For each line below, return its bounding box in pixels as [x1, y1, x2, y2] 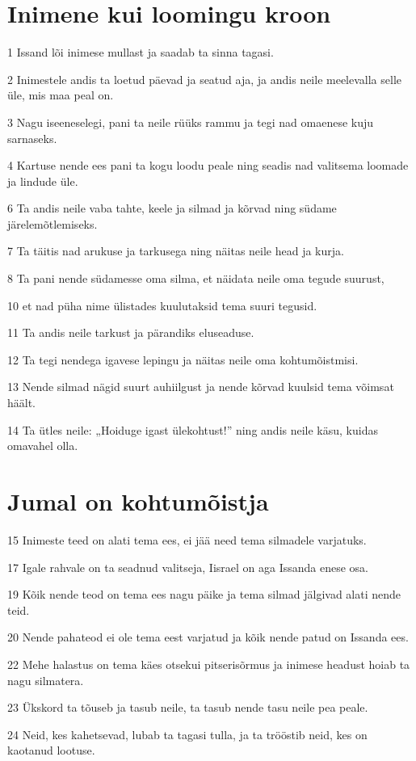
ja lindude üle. [7, 172, 78, 189]
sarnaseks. [7, 129, 57, 146]
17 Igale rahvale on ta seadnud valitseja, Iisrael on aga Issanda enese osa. [7, 558, 369, 575]
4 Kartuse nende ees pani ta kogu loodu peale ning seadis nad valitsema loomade [7, 157, 409, 174]
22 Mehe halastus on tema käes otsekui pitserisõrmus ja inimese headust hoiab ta [7, 655, 410, 672]
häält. [7, 394, 36, 411]
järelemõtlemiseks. [7, 215, 98, 232]
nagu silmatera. [7, 671, 84, 688]
